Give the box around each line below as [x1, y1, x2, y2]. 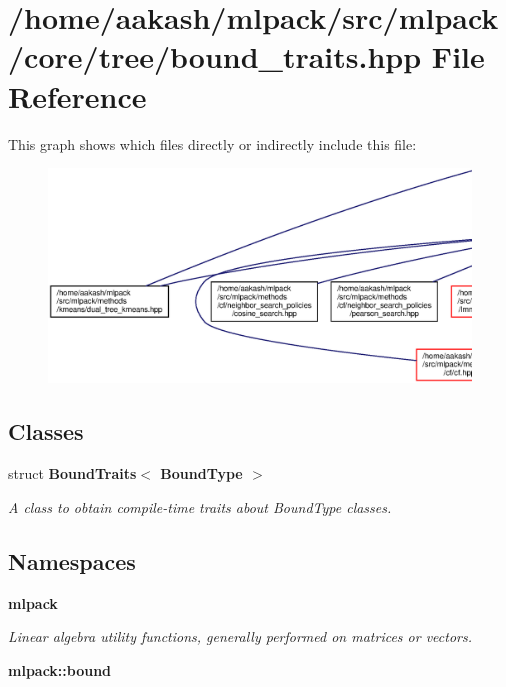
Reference [8, 75, 147, 116]
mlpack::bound [8, 659, 112, 680]
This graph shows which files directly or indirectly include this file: [8, 133, 417, 154]
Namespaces [8, 545, 136, 576]
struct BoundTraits [8, 463, 137, 484]
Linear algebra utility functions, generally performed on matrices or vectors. [8, 626, 473, 647]
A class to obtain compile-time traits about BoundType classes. [8, 496, 392, 517]
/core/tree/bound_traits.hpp [8, 36, 422, 77]
